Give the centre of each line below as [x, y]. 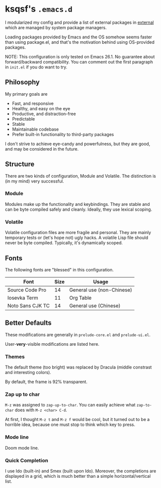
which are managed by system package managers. [56, 27]
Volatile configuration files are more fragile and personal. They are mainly [78, 233]
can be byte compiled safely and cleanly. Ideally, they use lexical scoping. [79, 209]
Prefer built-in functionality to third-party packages [63, 134]
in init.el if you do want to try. [36, 67]
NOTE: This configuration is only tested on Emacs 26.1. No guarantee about [80, 56]
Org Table [80, 298]
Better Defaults [28, 323]
